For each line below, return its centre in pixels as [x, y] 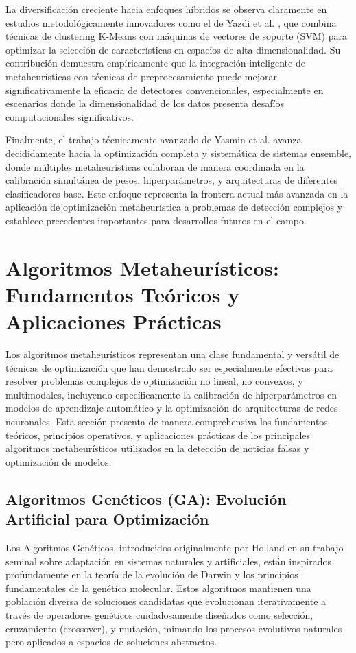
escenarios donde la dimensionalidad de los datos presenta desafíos [145, 103]
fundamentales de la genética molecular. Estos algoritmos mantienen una [158, 587]
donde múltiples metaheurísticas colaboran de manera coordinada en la [155, 166]
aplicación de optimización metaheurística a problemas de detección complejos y [174, 207]
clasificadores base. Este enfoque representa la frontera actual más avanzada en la [177, 193]
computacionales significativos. [70, 116]
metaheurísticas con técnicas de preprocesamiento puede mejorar [141, 76]
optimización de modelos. [59, 461]
